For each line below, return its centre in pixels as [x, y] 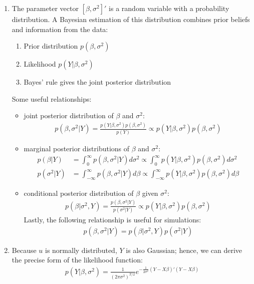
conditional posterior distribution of [79, 193]
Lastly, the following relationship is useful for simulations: [112, 220]
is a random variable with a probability [169, 8]
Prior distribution [51, 46]
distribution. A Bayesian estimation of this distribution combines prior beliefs [131, 19]
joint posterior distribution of [69, 115]
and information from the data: [60, 29]
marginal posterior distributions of [77, 148]
